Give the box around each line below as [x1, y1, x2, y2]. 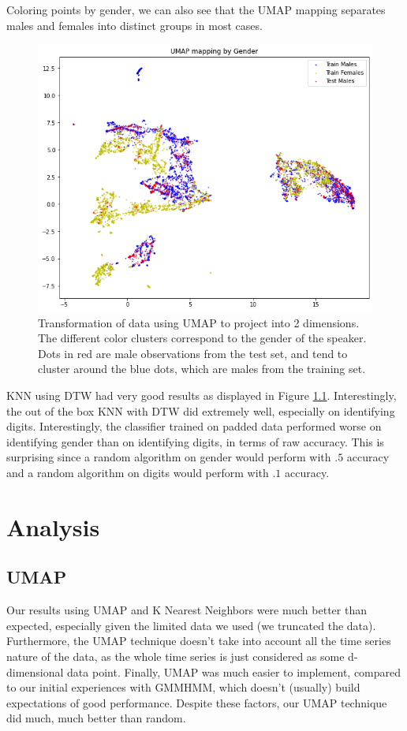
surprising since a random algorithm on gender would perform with [6, 449, 331, 465]
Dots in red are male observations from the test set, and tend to [38, 345, 348, 361]
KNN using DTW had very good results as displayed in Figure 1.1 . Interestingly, [6, 387, 397, 404]
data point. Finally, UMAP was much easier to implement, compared [67, 663, 401, 680]
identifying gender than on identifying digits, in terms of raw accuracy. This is [6, 433, 384, 449]
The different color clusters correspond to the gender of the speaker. [38, 330, 367, 346]
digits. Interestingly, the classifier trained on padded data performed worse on [6, 418, 382, 434]
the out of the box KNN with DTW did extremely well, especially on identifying [6, 402, 395, 419]
